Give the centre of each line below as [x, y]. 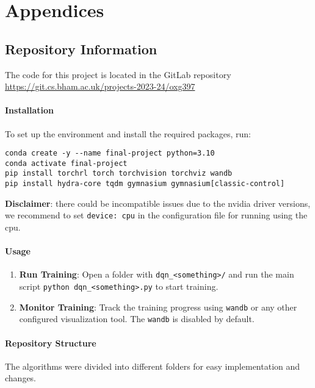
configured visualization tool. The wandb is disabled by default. [137, 319]
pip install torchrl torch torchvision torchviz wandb [119, 174]
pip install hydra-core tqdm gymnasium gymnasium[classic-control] [145, 184]
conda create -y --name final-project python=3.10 [110, 153]
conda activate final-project [66, 163]
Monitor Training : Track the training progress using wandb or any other [158, 307]
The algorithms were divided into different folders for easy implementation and [153, 366]
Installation [29, 110]
